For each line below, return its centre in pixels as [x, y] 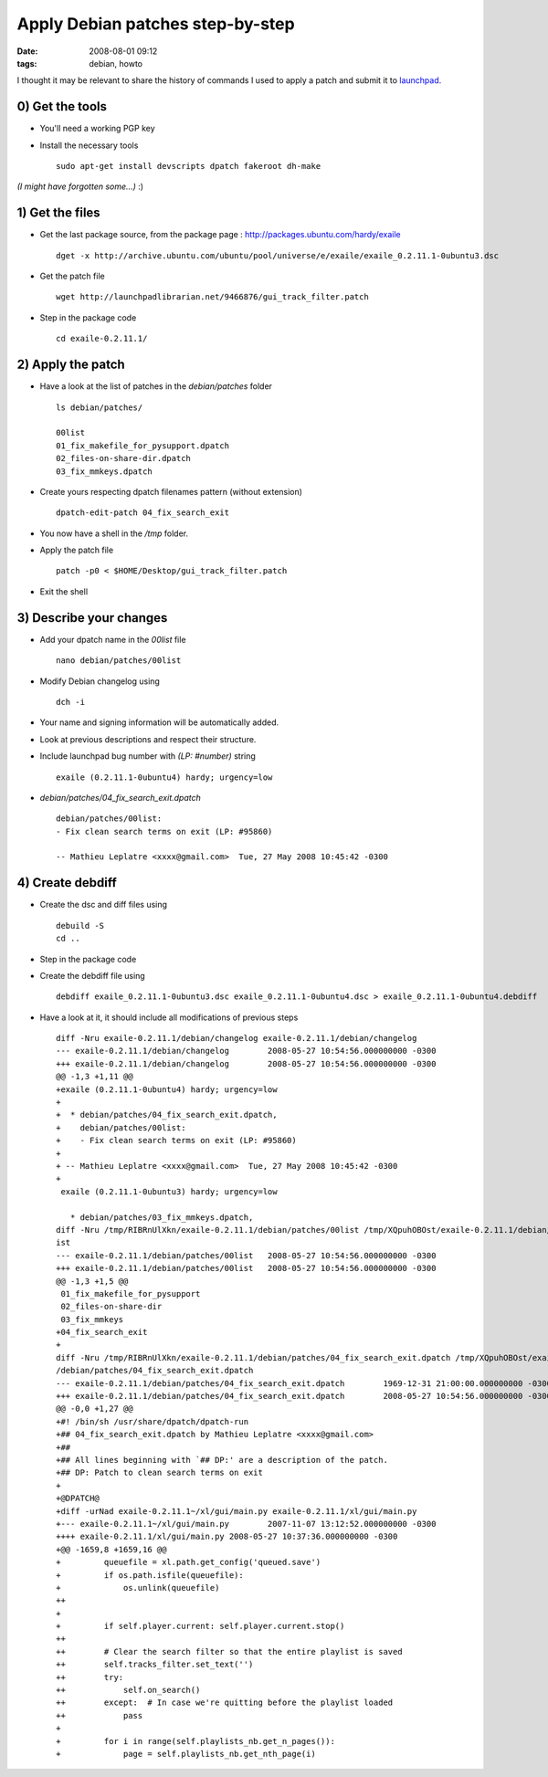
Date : [27, 51]
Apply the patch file [77, 550]
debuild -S [80, 925]
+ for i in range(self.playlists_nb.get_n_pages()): [195, 1741]
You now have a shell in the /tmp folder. [114, 533]
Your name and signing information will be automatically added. [159, 722]
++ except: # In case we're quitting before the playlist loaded [225, 1703]
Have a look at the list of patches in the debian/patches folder [156, 386]
